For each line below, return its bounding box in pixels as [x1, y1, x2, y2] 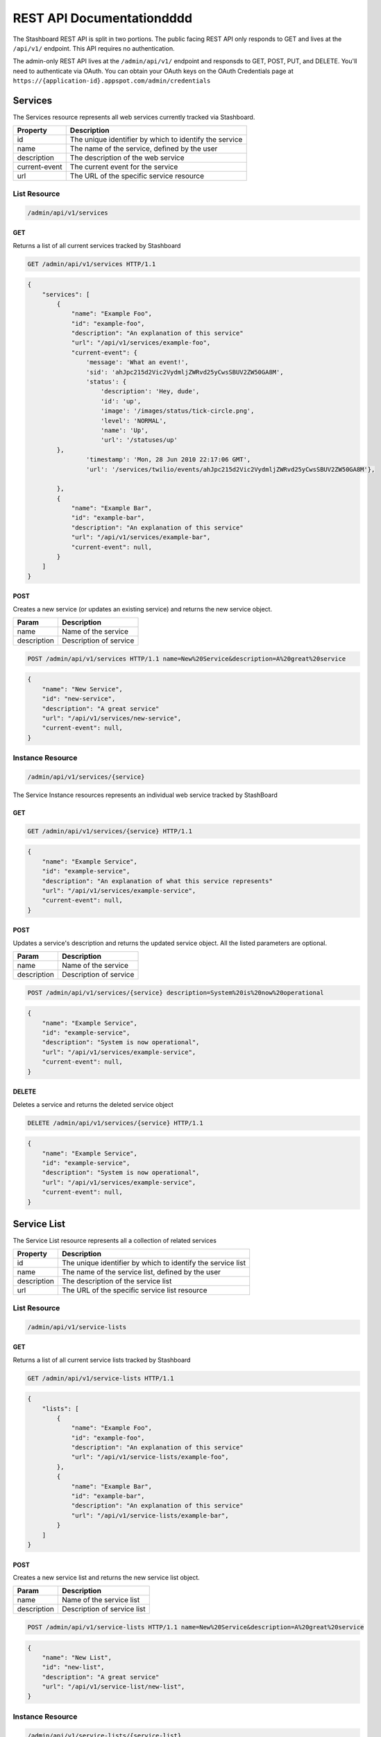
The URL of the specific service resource [69, 171, 205, 181]
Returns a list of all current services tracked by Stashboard [12, 241, 181, 249]
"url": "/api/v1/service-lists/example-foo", [71, 1453, 229, 1461]
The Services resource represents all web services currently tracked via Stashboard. [12, 113, 255, 122]
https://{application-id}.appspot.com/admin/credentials [12, 77, 211, 85]
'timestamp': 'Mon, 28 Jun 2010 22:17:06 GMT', [85, 456, 251, 463]
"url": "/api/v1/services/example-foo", [71, 339, 211, 347]
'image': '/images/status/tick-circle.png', [101, 407, 255, 415]
